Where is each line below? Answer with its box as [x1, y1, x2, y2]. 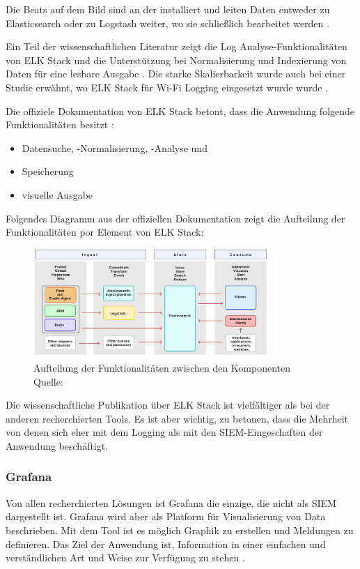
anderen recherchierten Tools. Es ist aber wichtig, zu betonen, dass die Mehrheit [6, 411, 348, 425]
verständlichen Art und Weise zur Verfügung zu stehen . [6, 550, 245, 565]
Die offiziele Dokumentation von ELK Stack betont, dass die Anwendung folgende [6, 103, 355, 118]
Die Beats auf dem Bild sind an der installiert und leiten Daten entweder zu [6, 2, 330, 16]
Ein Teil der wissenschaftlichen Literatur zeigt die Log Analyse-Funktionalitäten [6, 39, 347, 54]
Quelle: [33, 374, 63, 388]
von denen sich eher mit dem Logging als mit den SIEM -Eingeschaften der [6, 425, 323, 439]
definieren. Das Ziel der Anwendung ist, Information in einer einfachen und [6, 536, 326, 551]
